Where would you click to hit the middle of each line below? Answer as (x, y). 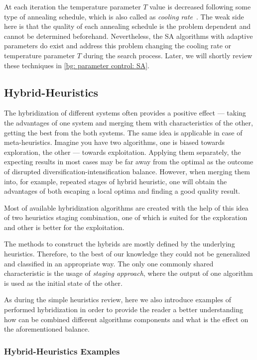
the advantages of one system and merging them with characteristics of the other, (128, 122)
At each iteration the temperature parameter (72, 6)
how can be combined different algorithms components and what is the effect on (126, 319)
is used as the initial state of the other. (63, 283)
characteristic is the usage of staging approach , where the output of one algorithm (128, 273)
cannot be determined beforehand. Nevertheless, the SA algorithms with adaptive (128, 36)
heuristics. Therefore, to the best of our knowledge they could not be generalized (127, 254)
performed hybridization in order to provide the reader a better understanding (124, 309)
